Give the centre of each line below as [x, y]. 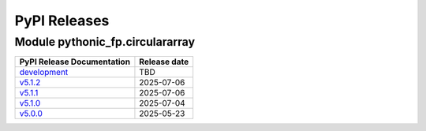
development [44, 73]
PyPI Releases [62, 21]
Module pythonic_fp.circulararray [105, 42]
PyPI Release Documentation [75, 62]
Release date [164, 62]
